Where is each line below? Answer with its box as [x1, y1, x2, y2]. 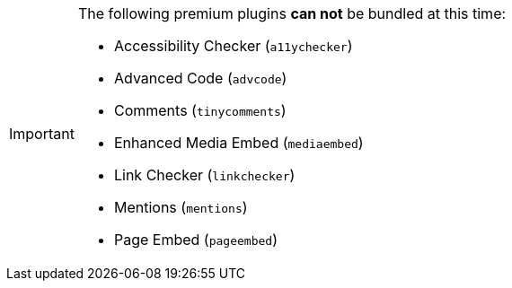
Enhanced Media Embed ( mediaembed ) [113, 134, 364, 152]
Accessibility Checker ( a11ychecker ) [113, 37, 353, 55]
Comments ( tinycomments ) [113, 101, 287, 119]
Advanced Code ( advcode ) [113, 69, 287, 87]
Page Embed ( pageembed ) [113, 231, 278, 249]
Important [9, 125, 75, 143]
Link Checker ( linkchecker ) [113, 166, 296, 184]
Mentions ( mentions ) [113, 198, 248, 216]
